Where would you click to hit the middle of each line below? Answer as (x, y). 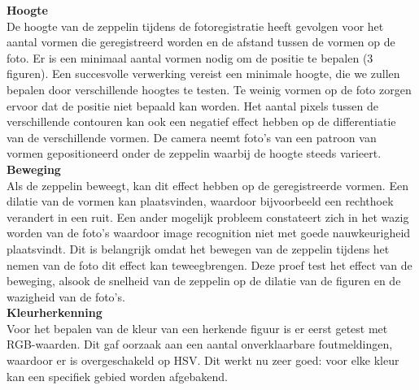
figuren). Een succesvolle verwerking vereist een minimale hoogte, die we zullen (203, 74)
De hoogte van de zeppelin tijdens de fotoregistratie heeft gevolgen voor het (195, 26)
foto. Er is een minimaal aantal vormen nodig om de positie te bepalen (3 (190, 57)
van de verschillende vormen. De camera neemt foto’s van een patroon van (192, 137)
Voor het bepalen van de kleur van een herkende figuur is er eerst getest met (197, 328)
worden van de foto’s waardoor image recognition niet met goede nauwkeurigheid (209, 233)
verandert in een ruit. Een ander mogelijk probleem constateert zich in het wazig (208, 217)
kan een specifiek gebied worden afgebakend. (117, 376)
